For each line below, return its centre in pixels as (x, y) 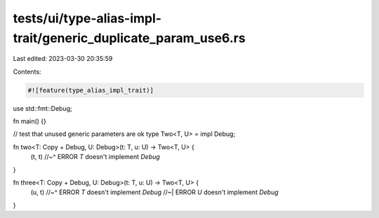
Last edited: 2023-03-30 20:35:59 (63, 59)
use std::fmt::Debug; (43, 108)
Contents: (27, 71)
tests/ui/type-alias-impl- (87, 18)
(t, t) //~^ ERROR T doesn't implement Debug (95, 157)
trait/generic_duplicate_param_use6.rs (129, 38)
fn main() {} (30, 121)
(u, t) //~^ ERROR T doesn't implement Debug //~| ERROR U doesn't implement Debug (154, 192)
